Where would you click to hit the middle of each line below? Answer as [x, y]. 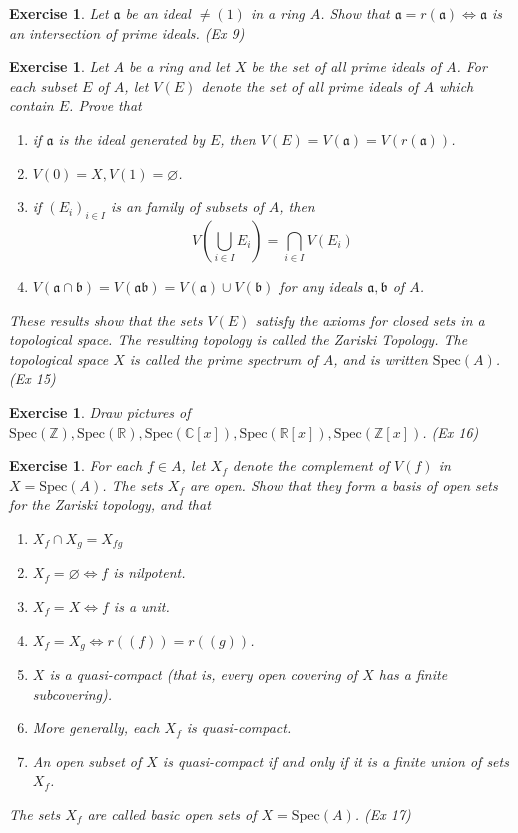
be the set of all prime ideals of [346, 66]
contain [31, 105]
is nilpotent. [149, 572]
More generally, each [96, 727]
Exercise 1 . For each [76, 465]
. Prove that [105, 105]
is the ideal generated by [131, 138]
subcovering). [72, 693]
